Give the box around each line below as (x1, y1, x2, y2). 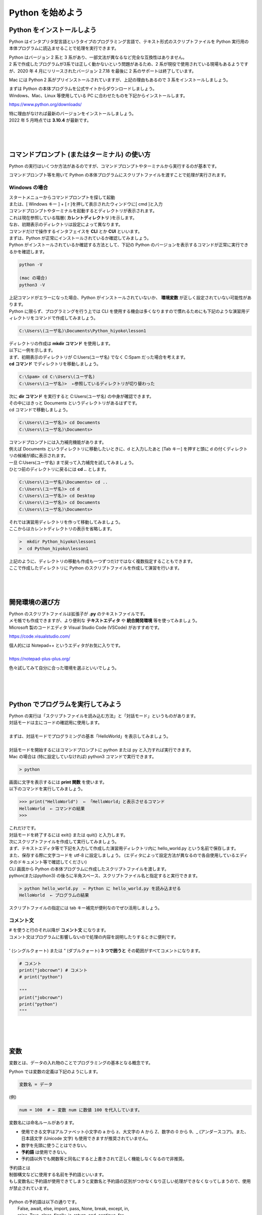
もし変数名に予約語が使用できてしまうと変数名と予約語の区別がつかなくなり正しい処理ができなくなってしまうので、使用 (9, 1179, 251, 1184)
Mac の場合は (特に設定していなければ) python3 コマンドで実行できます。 (9, 754, 157, 760)
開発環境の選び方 (9, 598, 60, 606)
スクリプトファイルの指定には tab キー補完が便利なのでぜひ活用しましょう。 (9, 905, 163, 911)
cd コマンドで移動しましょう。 (9, 407, 70, 413)
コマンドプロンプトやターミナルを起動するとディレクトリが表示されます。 (9, 208, 157, 214)
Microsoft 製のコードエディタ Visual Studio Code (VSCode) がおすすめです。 (9, 625, 162, 630)
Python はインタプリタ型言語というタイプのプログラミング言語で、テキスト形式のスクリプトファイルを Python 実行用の (9, 39, 249, 45)
